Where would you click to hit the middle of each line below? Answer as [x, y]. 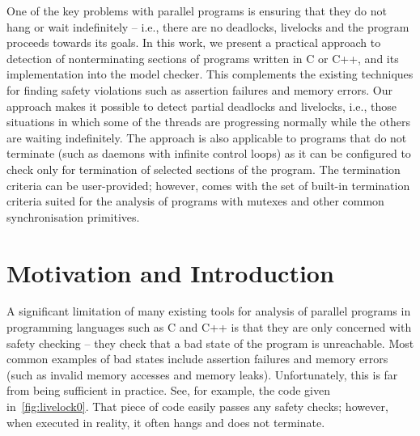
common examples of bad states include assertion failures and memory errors [197, 359]
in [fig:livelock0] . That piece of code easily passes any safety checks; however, [197, 406]
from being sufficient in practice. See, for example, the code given [168, 390]
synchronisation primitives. [73, 216]
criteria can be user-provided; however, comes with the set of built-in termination [208, 185]
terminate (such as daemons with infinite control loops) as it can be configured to [209, 153]
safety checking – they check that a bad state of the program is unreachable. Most [210, 343]
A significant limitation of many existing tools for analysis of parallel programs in [209, 311]
